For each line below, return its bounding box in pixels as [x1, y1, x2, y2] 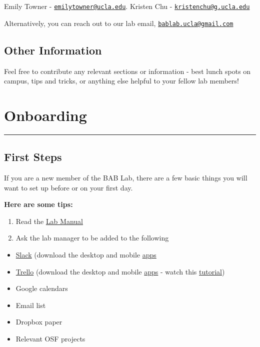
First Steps [4, 149, 62, 164]
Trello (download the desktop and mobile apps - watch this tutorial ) [15, 266, 225, 276]
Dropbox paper [15, 316, 62, 327]
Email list [15, 299, 46, 310]
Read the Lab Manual [15, 215, 83, 226]
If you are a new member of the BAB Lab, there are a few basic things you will [4, 172, 247, 183]
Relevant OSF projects [15, 333, 85, 343]
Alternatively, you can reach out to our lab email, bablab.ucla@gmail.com [4, 17, 233, 28]
